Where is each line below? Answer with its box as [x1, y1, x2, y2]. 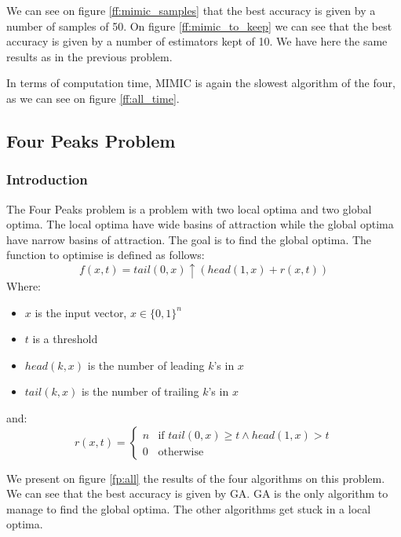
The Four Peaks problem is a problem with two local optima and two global [6, 200, 372, 217]
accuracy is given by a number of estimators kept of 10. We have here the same [6, 33, 388, 49]
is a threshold [32, 331, 98, 347]
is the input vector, [35, 304, 127, 320]
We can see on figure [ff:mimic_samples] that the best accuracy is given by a [6, 2, 376, 18]
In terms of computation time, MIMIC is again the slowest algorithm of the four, [6, 75, 396, 91]
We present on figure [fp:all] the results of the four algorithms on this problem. [6, 469, 385, 486]
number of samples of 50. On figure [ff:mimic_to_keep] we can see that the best [6, 17, 392, 34]
